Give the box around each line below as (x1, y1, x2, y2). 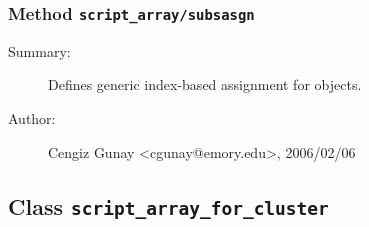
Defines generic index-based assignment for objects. (48, 74, 362, 95)
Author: (8, 107, 56, 128)
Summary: (8, 40, 71, 61)
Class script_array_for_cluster (8, 190, 329, 221)
